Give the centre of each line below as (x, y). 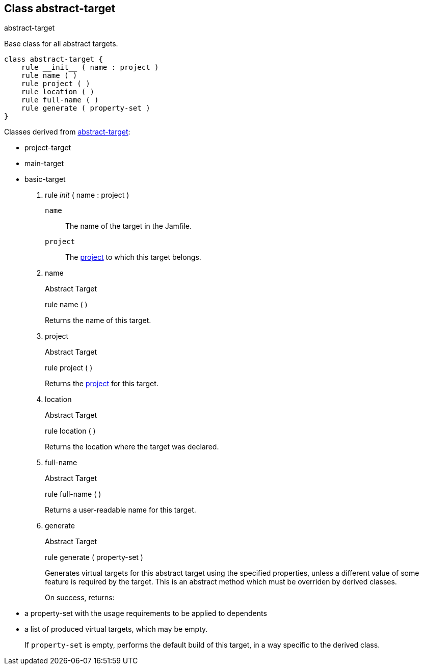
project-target (48, 148)
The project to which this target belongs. (133, 257)
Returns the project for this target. (102, 384)
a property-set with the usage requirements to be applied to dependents (146, 613)
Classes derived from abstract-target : (67, 132)
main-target (44, 164)
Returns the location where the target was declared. (132, 447)
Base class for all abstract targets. (61, 44)
